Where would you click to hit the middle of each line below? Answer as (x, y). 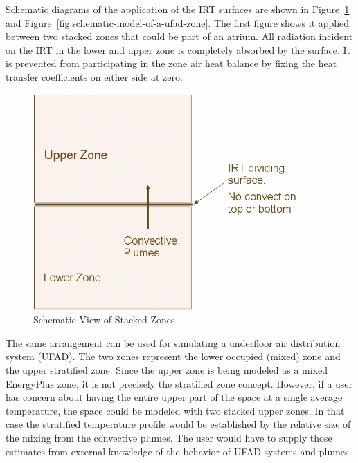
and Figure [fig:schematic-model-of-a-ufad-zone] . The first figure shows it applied (178, 22)
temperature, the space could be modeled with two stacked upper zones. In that (175, 410)
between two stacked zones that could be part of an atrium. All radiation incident (179, 36)
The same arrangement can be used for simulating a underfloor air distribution (173, 342)
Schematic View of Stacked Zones (104, 320)
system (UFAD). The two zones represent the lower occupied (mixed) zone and (173, 356)
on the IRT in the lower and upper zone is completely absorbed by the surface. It (178, 49)
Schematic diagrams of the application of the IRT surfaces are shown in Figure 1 (178, 9)
